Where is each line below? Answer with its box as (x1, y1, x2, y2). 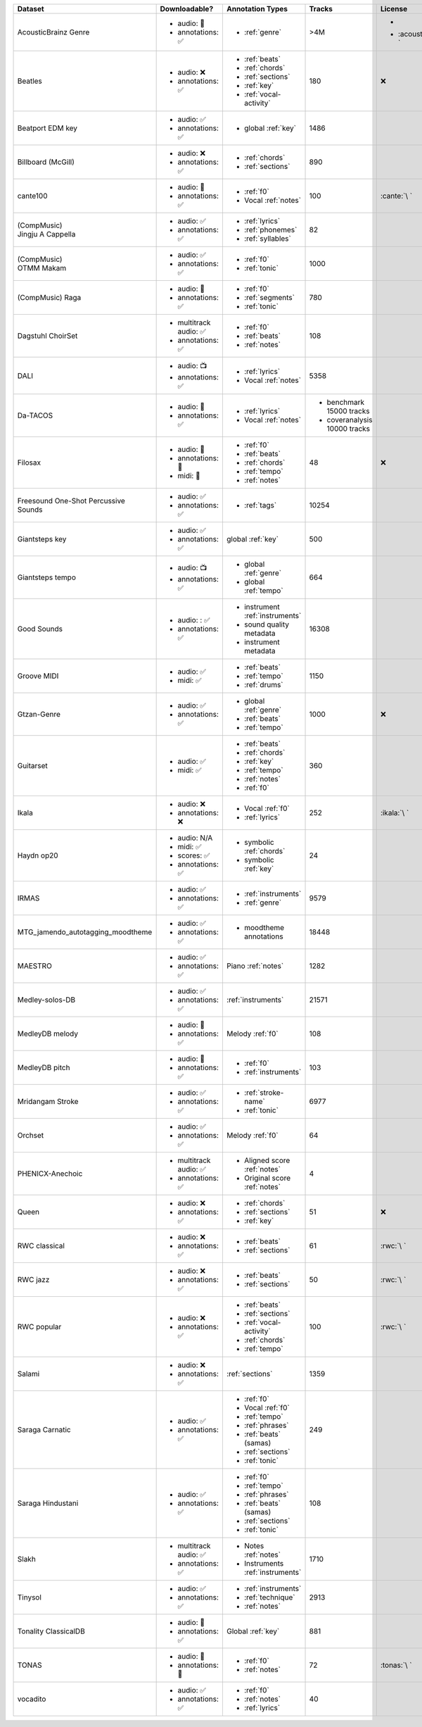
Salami (17, 1369, 40, 1379)
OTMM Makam (17, 263, 67, 272)
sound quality (243, 620, 290, 629)
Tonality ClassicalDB (17, 1626, 86, 1636)
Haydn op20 (17, 850, 59, 860)
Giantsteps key (17, 534, 67, 544)
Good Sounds (17, 624, 63, 634)
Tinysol (17, 1593, 42, 1602)
